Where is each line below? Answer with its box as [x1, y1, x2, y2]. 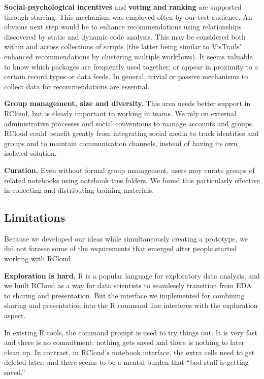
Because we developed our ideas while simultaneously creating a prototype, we [4, 233, 248, 244]
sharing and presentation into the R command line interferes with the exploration [4, 300, 258, 311]
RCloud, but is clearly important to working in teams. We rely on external [4, 108, 237, 118]
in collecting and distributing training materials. [4, 185, 154, 195]
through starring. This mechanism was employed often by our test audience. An [4, 11, 252, 22]
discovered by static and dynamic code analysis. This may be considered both [4, 31, 246, 42]
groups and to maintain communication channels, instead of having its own [4, 137, 238, 148]
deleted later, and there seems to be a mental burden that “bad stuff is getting [4, 357, 249, 367]
